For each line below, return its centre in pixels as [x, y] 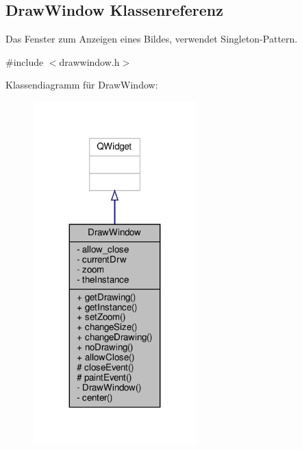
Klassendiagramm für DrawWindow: [82, 85]
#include [25, 61]
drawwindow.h [89, 61]
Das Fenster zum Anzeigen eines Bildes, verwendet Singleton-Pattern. [152, 39]
